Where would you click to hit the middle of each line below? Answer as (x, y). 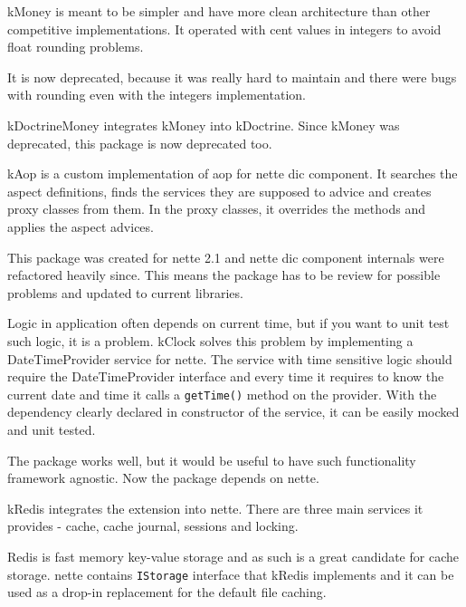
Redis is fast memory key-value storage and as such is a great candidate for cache (233, 556)
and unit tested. (52, 429)
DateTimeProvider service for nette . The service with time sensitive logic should (230, 358)
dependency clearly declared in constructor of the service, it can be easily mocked (233, 412)
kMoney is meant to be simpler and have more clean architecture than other (219, 11)
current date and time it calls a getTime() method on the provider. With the (222, 394)
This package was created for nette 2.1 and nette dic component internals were (226, 257)
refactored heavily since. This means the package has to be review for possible (224, 275)
